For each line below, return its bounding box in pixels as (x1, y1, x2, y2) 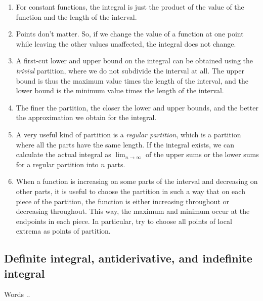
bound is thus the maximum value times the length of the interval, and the (16, 75, 248, 86)
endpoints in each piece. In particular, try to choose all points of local (16, 215, 232, 226)
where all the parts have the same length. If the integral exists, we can (16, 139, 235, 149)
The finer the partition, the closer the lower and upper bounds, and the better (16, 102, 258, 112)
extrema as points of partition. (16, 225, 111, 236)
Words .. (4, 289, 30, 299)
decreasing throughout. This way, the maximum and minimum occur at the (16, 206, 250, 216)
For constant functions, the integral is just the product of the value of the (16, 2, 244, 12)
